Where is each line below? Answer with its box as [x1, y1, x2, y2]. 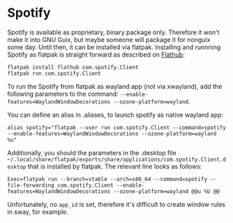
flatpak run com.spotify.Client [7, 70, 101, 77]
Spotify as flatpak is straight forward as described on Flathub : [7, 50, 185, 59]
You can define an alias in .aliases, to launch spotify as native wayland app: [7, 110, 224, 119]
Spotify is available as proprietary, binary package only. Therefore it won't [7, 28, 220, 36]
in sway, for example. [7, 208, 68, 216]
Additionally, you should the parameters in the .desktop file [7, 148, 176, 157]
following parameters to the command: [7, 89, 119, 98]
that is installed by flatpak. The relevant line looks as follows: [27, 162, 202, 171]
